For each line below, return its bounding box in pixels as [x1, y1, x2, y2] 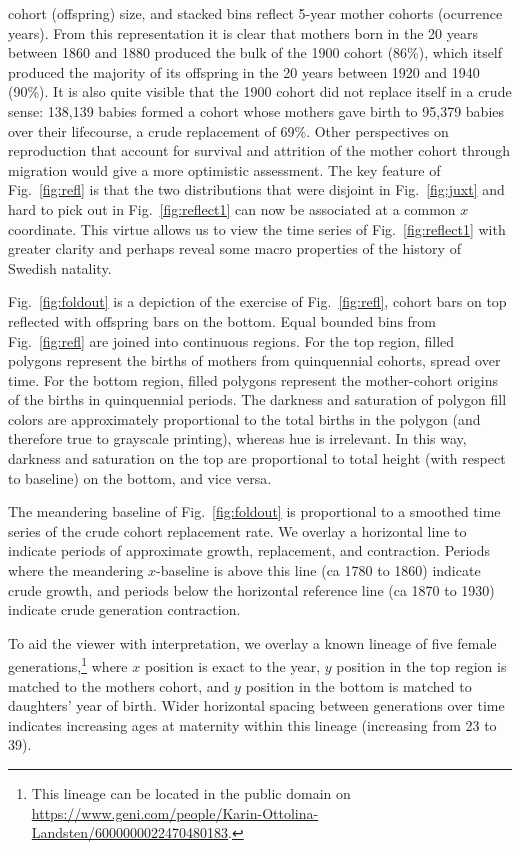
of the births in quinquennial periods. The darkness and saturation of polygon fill [8, 389, 507, 410]
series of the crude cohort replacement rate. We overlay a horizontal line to [8, 520, 467, 541]
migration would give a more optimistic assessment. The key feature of [8, 159, 441, 180]
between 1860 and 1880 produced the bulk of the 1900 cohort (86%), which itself [8, 42, 503, 63]
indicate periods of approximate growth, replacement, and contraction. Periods [8, 540, 491, 561]
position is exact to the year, [144, 656, 321, 677]
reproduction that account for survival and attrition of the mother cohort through [8, 140, 511, 161]
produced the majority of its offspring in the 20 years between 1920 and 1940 [8, 61, 480, 82]
